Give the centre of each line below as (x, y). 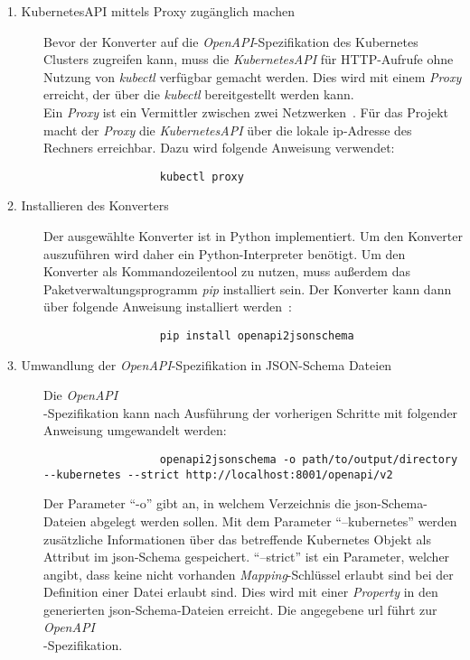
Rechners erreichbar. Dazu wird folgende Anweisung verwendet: (219, 148)
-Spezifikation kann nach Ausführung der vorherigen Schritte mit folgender (251, 412)
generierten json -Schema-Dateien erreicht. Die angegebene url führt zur (240, 609)
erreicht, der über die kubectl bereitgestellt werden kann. (199, 94)
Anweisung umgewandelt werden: (135, 430)
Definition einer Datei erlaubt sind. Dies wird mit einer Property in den (241, 592)
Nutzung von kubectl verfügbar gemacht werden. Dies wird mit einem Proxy (253, 76)
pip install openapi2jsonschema (257, 335)
